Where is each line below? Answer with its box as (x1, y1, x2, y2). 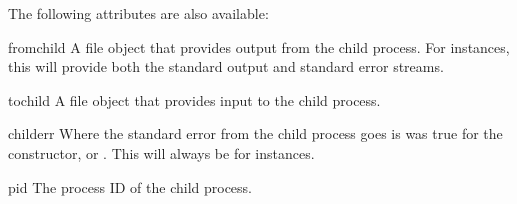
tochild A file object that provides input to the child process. (8, 89, 381, 110)
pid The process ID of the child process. (8, 176, 253, 197)
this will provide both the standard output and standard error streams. (8, 56, 444, 77)
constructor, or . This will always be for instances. (8, 142, 315, 163)
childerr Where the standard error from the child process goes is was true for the (8, 123, 503, 144)
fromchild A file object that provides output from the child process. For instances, (8, 36, 510, 57)
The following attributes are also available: (8, 3, 269, 23)
